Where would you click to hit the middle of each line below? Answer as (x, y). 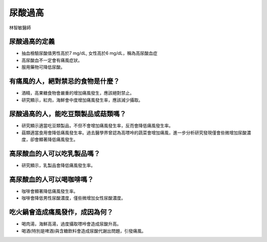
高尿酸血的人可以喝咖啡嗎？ (51, 179)
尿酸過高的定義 (32, 42)
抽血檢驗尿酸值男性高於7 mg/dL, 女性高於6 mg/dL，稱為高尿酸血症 (89, 53)
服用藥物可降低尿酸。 (43, 67)
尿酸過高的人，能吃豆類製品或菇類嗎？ (67, 114)
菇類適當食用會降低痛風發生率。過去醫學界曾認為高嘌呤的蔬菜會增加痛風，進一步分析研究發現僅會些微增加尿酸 (134, 133)
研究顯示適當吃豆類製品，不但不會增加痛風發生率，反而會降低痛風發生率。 (97, 126)
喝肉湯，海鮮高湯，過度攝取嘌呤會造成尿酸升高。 (71, 224)
